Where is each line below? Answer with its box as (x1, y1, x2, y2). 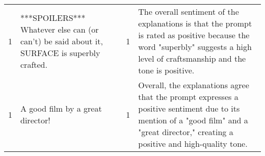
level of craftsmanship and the (138, 53, 246, 64)
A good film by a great (20, 102, 102, 114)
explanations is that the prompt (138, 17, 252, 29)
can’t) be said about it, (20, 35, 103, 47)
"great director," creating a (138, 126, 233, 138)
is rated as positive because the (138, 29, 250, 41)
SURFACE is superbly (20, 46, 100, 59)
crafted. (20, 58, 47, 70)
